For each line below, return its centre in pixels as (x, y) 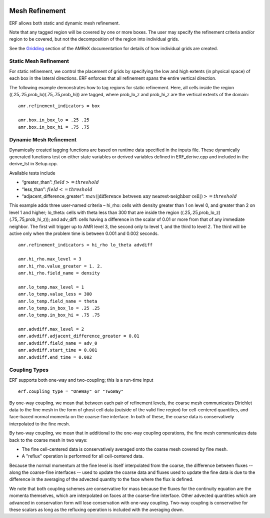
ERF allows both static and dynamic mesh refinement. (64, 23)
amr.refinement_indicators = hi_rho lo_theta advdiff (85, 245)
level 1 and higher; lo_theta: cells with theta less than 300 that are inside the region (94, 212)
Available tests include (32, 173)
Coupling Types (29, 370)
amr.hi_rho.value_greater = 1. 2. (60, 266)
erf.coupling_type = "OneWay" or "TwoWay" (71, 392)
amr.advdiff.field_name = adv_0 (58, 343)
